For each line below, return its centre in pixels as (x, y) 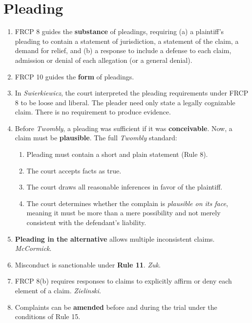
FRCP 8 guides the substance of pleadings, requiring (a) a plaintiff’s (119, 31)
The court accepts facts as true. (74, 170)
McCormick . (33, 248)
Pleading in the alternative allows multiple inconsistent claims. (115, 238)
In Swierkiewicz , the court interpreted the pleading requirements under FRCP (132, 93)
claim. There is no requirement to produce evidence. (93, 112)
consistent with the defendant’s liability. (86, 222)
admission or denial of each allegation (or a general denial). (104, 60)
